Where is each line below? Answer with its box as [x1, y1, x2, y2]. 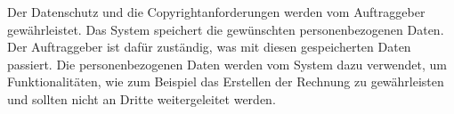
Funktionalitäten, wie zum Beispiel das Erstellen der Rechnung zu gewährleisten [7, 72, 444, 91]
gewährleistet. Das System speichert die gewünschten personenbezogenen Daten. [7, 20, 444, 38]
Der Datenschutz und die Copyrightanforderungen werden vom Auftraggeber [7, 3, 426, 20]
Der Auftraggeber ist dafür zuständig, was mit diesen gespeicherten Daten [7, 37, 411, 56]
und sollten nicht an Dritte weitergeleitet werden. [7, 89, 276, 108]
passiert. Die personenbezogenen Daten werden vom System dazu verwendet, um [7, 54, 447, 73]
